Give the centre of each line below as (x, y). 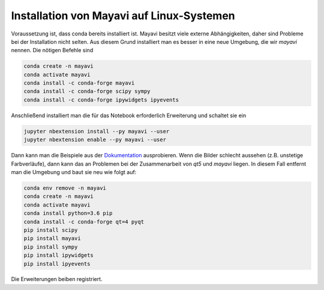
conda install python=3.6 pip (68, 213)
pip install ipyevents (57, 264)
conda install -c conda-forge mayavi (79, 83)
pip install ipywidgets (59, 255)
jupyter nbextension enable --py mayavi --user (95, 140)
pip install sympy (51, 247)
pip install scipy (51, 230)
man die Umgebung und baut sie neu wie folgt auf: (74, 172)
